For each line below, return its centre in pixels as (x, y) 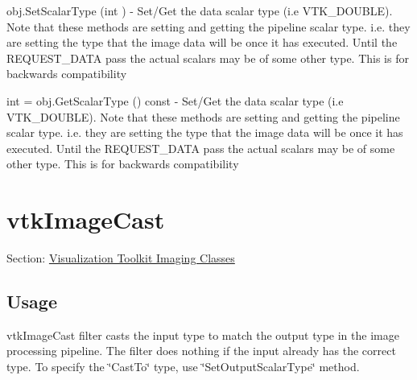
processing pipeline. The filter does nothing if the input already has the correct (201, 351)
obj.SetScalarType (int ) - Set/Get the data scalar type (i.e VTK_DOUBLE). (200, 10)
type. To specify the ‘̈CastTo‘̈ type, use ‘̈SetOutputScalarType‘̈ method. (183, 367)
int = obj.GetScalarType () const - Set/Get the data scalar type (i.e (175, 100)
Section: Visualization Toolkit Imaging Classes (121, 258)
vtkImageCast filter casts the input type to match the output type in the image (203, 335)
